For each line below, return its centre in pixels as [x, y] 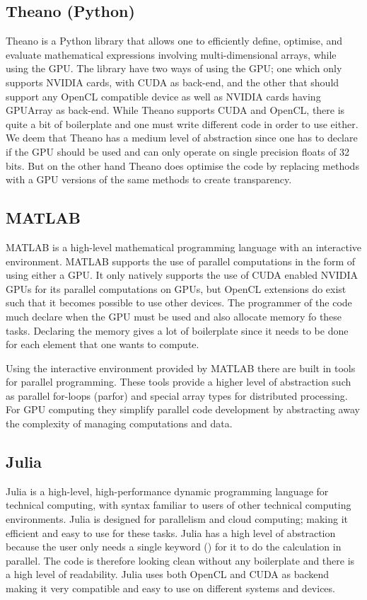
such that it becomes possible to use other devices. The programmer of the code [179, 302]
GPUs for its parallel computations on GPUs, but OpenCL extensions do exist [176, 288]
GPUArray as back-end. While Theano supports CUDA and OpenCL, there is [175, 110]
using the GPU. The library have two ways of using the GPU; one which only [174, 68]
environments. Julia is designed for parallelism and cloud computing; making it [177, 519]
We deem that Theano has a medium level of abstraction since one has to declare [182, 138]
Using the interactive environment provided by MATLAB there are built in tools [181, 368]
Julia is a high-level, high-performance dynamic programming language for [167, 491]
